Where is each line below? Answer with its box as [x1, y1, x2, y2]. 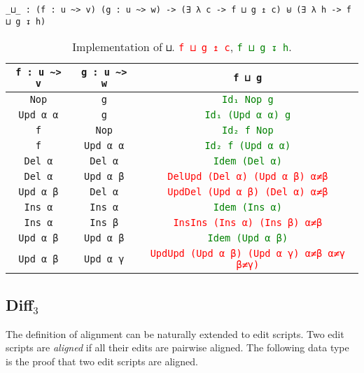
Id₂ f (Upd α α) [204, 140, 291, 152]
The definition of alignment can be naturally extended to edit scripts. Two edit [6, 326, 344, 341]
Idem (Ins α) [213, 202, 282, 213]
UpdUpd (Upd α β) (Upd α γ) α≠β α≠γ [150, 248, 345, 260]
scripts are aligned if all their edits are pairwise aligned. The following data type [6, 340, 349, 355]
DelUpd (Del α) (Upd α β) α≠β [167, 171, 328, 183]
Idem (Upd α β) [207, 232, 288, 244]
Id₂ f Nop [221, 125, 274, 136]
